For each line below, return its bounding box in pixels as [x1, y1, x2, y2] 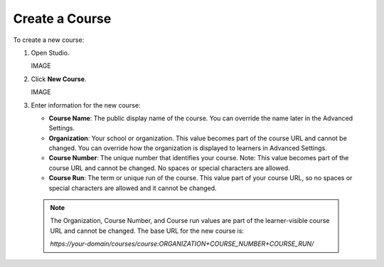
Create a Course [13, 11, 112, 26]
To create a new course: [13, 36, 85, 44]
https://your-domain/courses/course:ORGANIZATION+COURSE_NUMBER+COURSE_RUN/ [50, 239, 314, 248]
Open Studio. [31, 48, 70, 57]
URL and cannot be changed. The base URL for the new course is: [50, 226, 245, 235]
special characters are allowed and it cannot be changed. [48, 184, 217, 192]
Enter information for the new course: [31, 100, 141, 110]
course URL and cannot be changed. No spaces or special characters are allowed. [48, 164, 291, 172]
